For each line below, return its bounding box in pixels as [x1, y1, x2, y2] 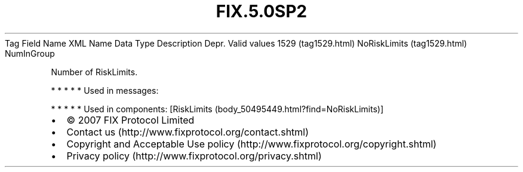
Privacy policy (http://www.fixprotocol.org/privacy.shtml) [66, 149, 322, 162]
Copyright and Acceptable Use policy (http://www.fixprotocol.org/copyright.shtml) [66, 137, 437, 150]
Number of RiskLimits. [51, 66, 138, 77]
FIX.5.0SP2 [216, 1, 307, 21]
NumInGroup [5, 48, 55, 59]
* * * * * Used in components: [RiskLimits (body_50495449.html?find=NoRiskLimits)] [51, 103, 384, 114]
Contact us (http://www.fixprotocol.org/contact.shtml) [66, 125, 309, 138]
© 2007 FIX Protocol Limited [66, 113, 195, 126]
